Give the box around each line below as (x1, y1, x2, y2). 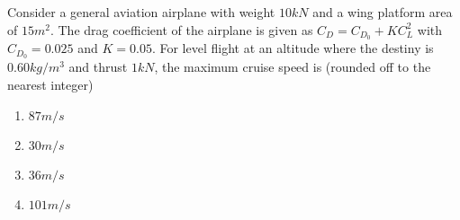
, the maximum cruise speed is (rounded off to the (154, 57, 431, 76)
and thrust (68, 57, 128, 76)
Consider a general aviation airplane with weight (7, 3, 275, 21)
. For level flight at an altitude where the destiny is (151, 39, 434, 57)
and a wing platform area (312, 3, 453, 21)
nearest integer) (7, 75, 94, 93)
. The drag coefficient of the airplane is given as (50, 20, 313, 39)
